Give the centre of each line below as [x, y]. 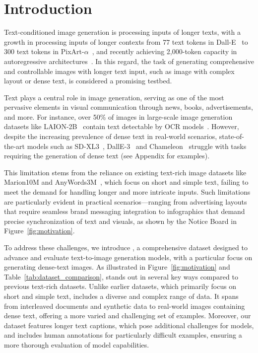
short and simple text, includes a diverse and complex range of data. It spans [121, 296]
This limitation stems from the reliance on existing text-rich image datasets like [125, 172]
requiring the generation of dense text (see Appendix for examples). [107, 156]
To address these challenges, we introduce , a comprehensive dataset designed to [126, 247]
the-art [15, 146]
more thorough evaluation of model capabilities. [77, 344]
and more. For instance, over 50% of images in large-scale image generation [118, 116]
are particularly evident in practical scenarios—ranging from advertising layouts [126, 201]
